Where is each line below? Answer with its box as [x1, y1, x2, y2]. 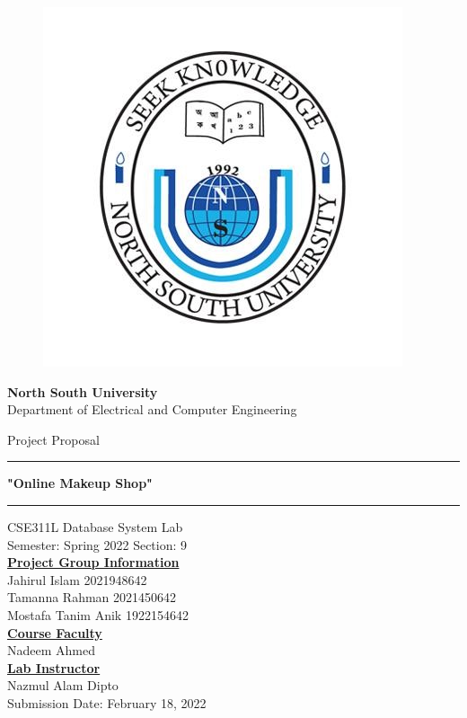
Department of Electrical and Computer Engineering [7, 400, 297, 419]
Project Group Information [7, 553, 180, 572]
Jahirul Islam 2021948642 [7, 570, 147, 589]
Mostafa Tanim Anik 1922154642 [7, 605, 189, 624]
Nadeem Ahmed [7, 641, 95, 660]
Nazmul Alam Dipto [7, 676, 119, 695]
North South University [7, 382, 158, 401]
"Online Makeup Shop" [7, 474, 153, 492]
